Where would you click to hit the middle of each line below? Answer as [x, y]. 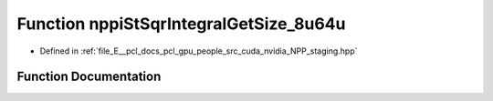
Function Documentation [89, 77]
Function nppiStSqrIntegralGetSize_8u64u [181, 24]
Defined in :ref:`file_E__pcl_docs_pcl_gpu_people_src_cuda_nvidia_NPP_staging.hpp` [199, 51]
